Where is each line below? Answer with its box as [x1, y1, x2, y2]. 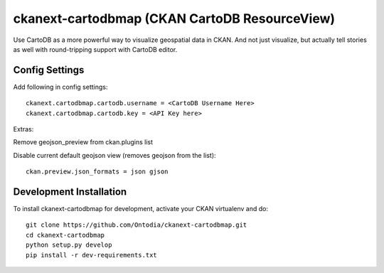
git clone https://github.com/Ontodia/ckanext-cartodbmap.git [26, 221, 247, 229]
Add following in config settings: [13, 82, 108, 91]
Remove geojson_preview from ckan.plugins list [13, 138, 153, 146]
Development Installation [13, 186, 127, 198]
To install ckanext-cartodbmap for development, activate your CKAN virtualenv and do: [13, 205, 269, 213]
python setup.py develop [26, 241, 112, 249]
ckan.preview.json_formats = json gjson [26, 168, 169, 176]
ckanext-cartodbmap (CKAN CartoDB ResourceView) [13, 11, 336, 26]
